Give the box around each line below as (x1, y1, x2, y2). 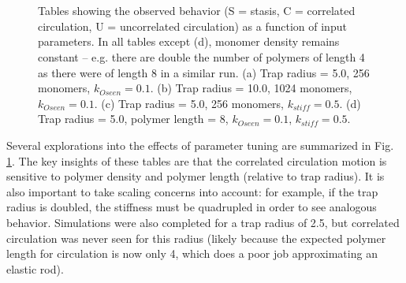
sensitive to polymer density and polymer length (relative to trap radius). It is (6, 168, 385, 184)
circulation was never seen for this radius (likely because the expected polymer (6, 229, 386, 246)
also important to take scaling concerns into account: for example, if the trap (6, 183, 378, 199)
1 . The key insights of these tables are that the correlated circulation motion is (6, 152, 387, 169)
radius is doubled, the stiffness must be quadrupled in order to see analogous (6, 199, 377, 215)
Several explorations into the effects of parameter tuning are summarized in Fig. (6, 136, 394, 153)
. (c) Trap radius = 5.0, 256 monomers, (94, 95, 284, 111)
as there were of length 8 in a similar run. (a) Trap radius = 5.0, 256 (38, 64, 370, 80)
